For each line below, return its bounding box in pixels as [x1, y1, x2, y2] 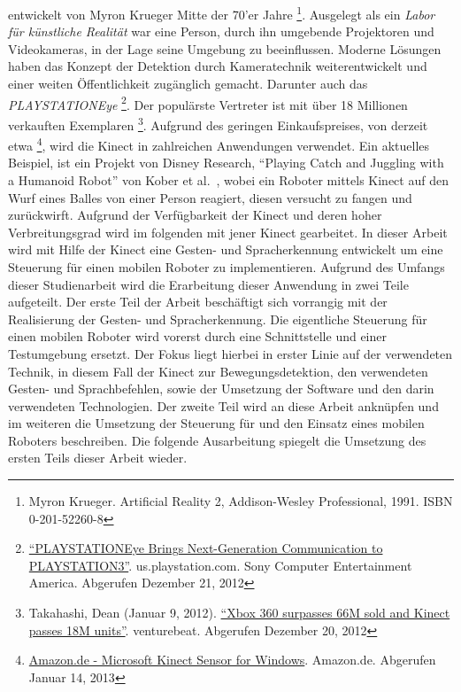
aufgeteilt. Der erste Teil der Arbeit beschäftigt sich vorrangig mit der [8, 292, 388, 311]
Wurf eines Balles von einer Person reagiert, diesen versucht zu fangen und [8, 188, 412, 206]
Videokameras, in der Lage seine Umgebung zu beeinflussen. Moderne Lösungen [8, 39, 442, 58]
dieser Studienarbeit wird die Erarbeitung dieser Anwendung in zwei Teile [8, 275, 409, 293]
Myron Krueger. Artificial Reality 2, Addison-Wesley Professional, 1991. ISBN [28, 492, 453, 510]
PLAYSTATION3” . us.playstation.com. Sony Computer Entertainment [28, 556, 412, 574]
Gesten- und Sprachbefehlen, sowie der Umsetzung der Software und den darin [8, 379, 434, 398]
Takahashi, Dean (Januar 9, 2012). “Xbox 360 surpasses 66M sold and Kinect [28, 603, 450, 622]
